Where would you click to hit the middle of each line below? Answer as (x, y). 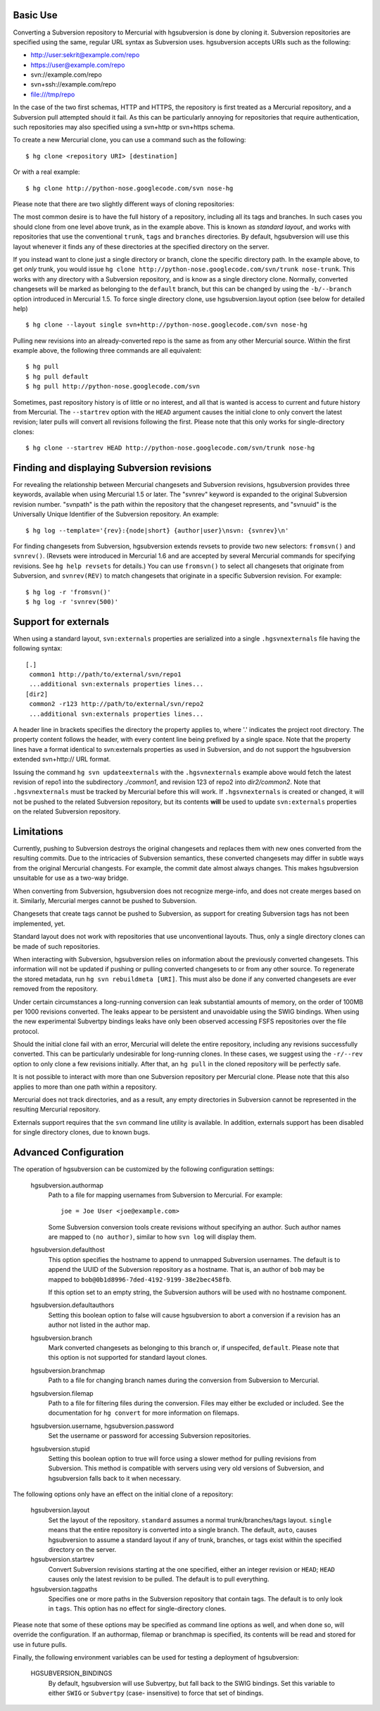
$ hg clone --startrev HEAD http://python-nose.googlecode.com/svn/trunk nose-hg (170, 448)
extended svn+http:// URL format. (62, 759)
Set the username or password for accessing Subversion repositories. (150, 1436)
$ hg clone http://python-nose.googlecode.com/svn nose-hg (129, 188)
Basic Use (35, 15)
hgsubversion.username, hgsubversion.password (102, 1426)
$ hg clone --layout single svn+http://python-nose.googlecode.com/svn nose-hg (166, 325)
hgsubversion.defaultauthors (72, 1305)
